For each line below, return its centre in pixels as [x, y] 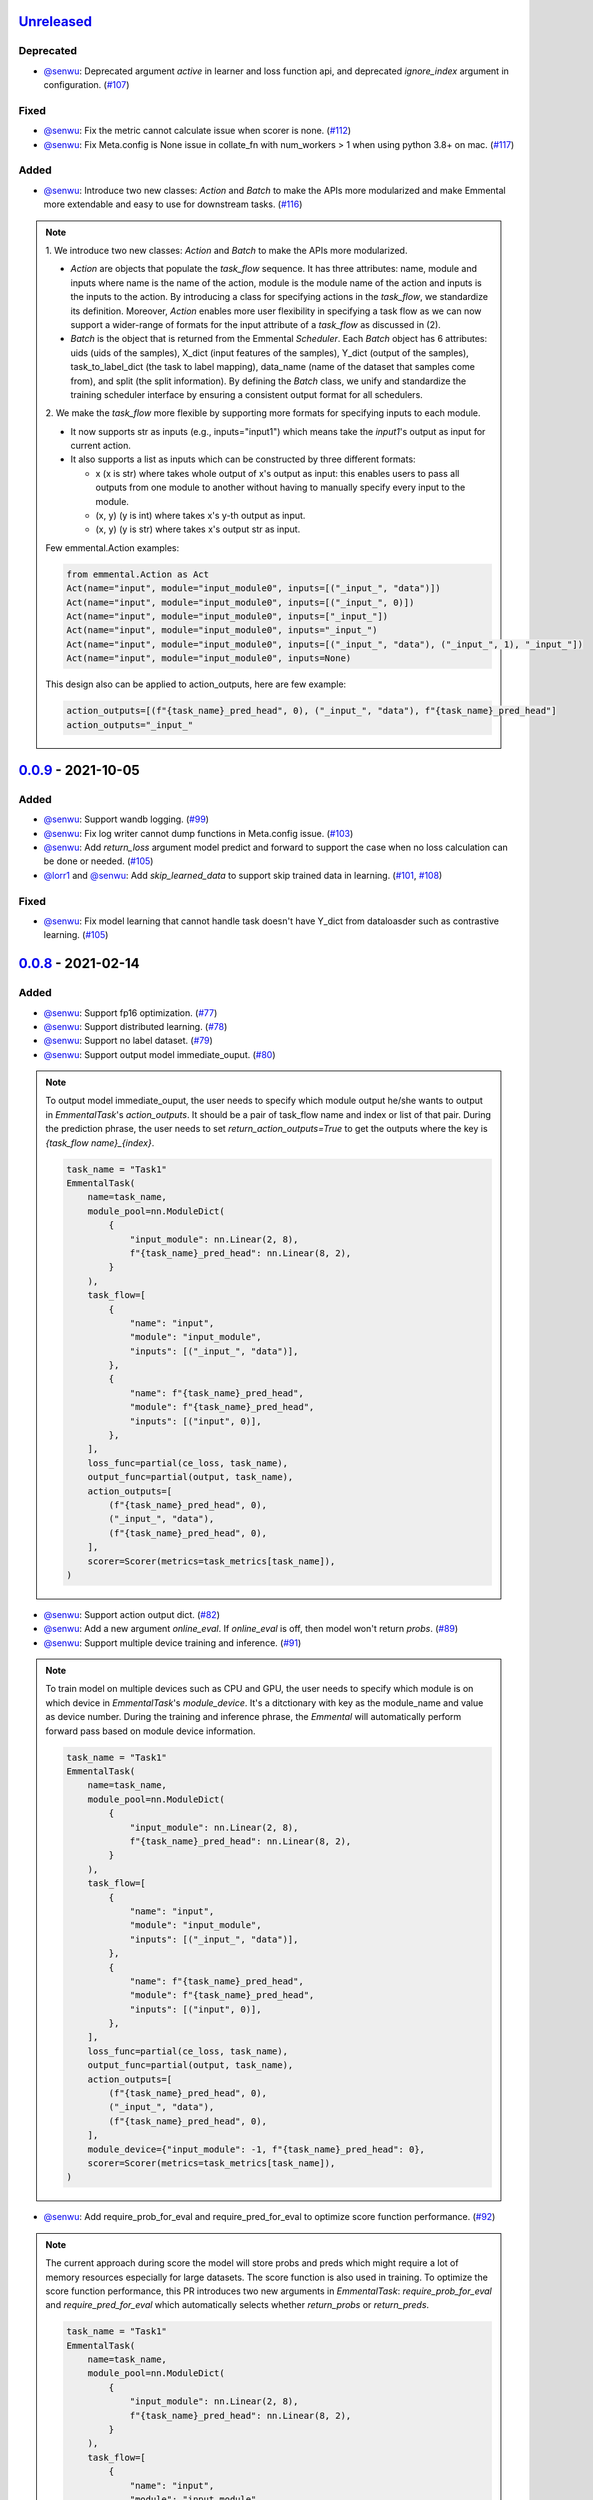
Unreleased [55, 21]
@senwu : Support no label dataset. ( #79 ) [128, 1041]
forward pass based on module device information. [150, 1731]
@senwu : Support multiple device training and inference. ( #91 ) [172, 1642]
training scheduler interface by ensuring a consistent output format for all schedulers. [247, 394]
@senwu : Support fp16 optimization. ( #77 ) [130, 1012]
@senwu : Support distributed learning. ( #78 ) [135, 1026]
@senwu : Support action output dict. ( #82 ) [131, 1614]
